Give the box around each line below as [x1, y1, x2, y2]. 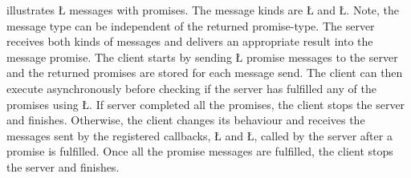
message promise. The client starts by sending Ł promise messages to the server [6, 48, 398, 65]
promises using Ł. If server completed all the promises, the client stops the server [6, 95, 405, 112]
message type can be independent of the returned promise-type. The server [6, 17, 375, 34]
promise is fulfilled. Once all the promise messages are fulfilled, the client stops [6, 143, 393, 160]
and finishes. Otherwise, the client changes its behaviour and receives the [6, 111, 365, 128]
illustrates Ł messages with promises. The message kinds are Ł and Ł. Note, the [6, 2, 400, 18]
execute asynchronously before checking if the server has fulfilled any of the [6, 79, 376, 96]
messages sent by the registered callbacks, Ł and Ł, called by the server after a [6, 127, 393, 144]
